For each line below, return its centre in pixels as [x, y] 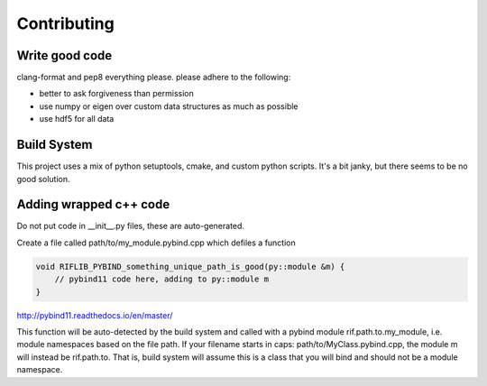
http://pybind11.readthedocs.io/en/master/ [95, 315]
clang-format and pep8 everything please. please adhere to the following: [154, 78]
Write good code [64, 55]
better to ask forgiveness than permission [116, 94]
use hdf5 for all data [77, 119]
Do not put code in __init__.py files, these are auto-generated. [131, 226]
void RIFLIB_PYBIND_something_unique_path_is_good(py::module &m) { [190, 267]
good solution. [44, 179]
